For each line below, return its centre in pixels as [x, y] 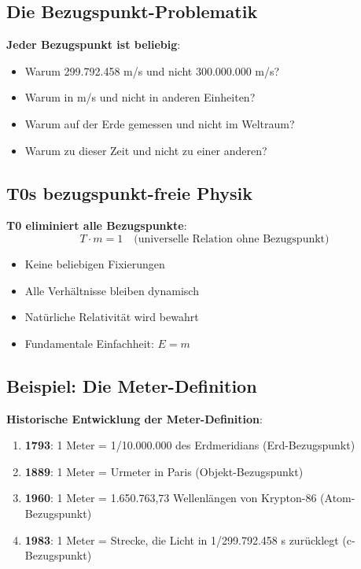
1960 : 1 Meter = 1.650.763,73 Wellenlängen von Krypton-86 [171, 498]
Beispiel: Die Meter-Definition [132, 385]
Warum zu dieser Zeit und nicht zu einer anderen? [146, 150]
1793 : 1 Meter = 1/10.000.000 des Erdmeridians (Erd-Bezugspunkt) [190, 445]
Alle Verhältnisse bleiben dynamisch [112, 290]
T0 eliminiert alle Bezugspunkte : [97, 225]
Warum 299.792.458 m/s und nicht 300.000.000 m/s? [152, 70]
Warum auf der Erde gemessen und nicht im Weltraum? [160, 123]
